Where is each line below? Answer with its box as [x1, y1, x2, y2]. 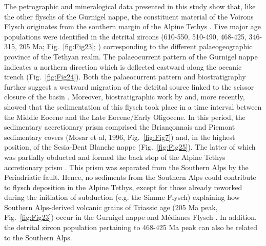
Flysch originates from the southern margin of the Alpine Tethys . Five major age [4, 21, 261, 32]
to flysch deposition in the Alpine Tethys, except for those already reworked [4, 181, 242, 192]
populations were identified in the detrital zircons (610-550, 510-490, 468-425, [4, 31, 247, 42]
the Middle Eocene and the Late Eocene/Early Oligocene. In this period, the [4, 111, 245, 122]
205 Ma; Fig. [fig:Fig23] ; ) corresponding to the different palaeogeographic [19, 41, 253, 52]
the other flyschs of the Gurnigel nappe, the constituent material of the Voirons [4, 11, 254, 22]
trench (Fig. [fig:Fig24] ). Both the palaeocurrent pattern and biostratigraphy [4, 71, 246, 82]
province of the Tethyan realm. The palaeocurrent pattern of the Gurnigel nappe [4, 51, 258, 61]
